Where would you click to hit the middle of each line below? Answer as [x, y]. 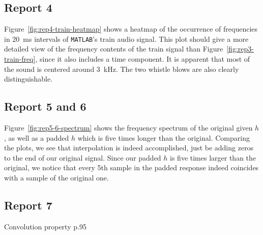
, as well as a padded [37, 137]
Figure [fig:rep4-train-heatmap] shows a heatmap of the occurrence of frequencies [131, 29]
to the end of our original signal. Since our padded [83, 157]
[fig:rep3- [240, 49]
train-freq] [20, 59]
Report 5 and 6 [45, 106]
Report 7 [28, 205]
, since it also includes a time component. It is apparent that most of [143, 59]
